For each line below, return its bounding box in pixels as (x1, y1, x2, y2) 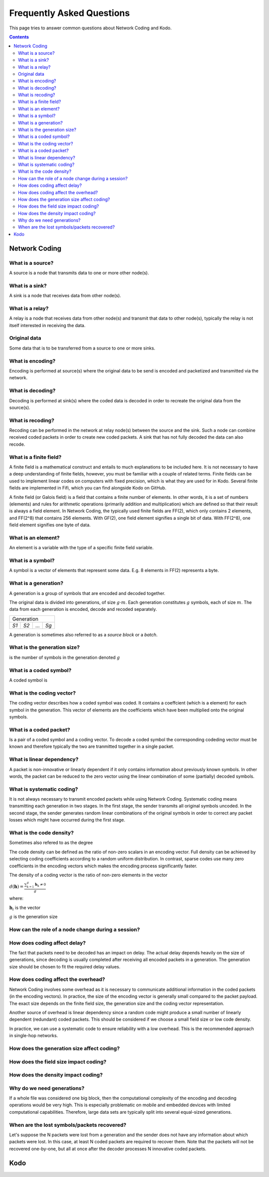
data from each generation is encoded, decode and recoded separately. (9, 606, 157, 612)
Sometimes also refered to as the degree (9, 839, 93, 846)
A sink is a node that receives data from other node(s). (9, 293, 122, 299)
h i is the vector (9, 904, 41, 912)
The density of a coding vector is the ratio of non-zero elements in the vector (9, 872, 168, 878)
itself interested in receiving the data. (9, 322, 86, 328)
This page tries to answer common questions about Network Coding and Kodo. (9, 25, 172, 31)
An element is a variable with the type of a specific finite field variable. (9, 545, 154, 551)
